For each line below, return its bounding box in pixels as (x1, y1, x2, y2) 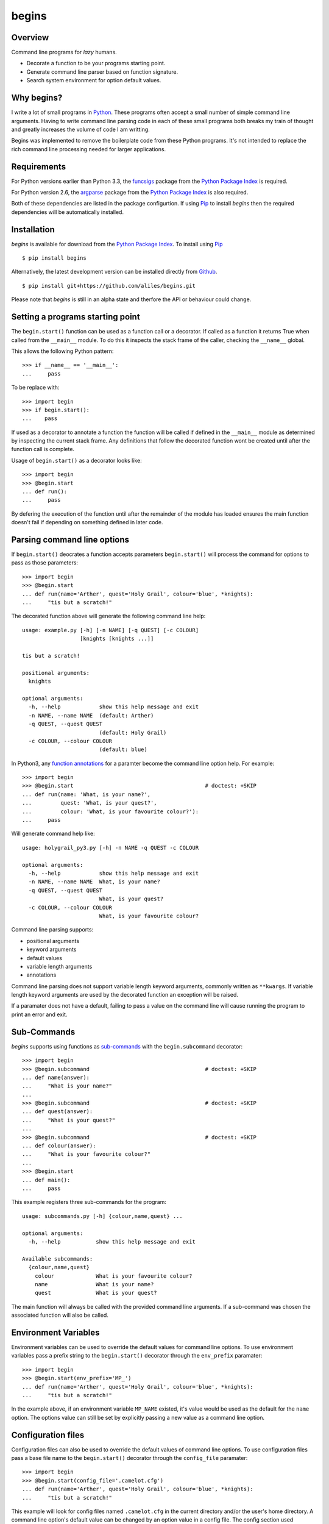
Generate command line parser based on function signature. (26, 68, 179, 76)
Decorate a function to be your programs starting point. (26, 60, 166, 67)
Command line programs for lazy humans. (11, 49, 117, 56)
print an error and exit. (11, 1011, 68, 1018)
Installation (11, 224, 55, 235)
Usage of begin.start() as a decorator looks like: (11, 457, 143, 464)
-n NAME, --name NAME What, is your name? (28, 878, 161, 885)
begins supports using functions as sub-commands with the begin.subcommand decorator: (11, 1042, 243, 1050)
